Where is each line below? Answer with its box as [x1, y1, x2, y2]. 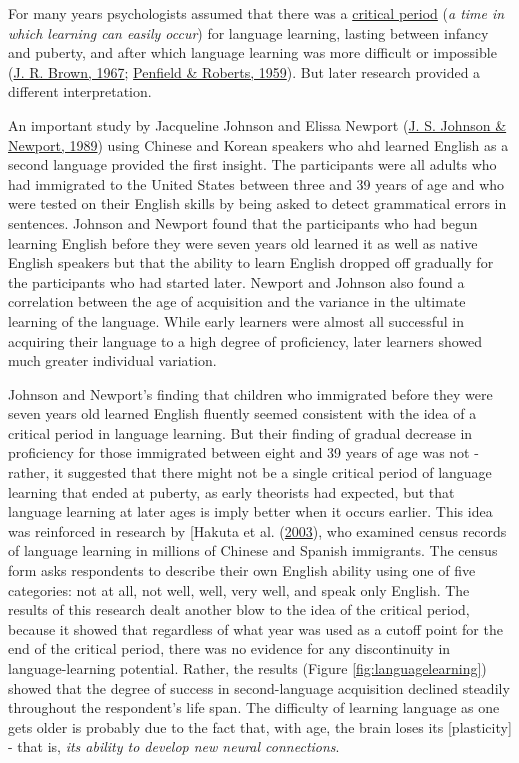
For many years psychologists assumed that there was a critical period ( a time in [8, 3, 505, 23]
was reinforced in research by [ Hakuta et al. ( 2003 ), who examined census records [8, 520, 507, 541]
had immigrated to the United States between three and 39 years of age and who [8, 173, 505, 194]
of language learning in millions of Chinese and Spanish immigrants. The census [8, 540, 498, 561]
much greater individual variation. [8, 350, 217, 371]
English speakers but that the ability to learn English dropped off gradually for [8, 252, 494, 273]
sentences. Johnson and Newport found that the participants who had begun [8, 212, 478, 233]
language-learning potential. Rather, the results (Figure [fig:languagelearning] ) [8, 658, 487, 678]
